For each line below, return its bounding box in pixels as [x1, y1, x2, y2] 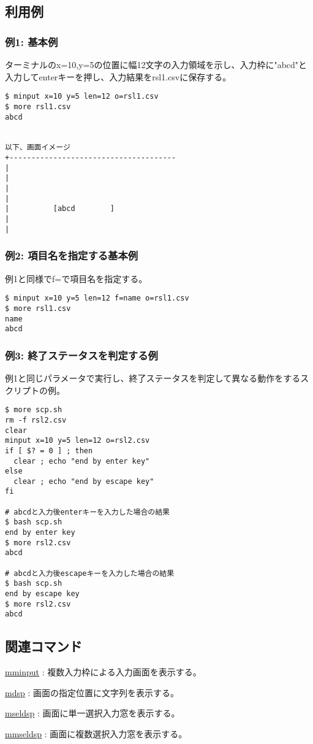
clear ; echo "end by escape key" [13, 477, 154, 486]
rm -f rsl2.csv [5, 415, 67, 424]
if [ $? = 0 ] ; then [5, 446, 93, 455]
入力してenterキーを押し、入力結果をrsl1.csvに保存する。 [5, 70, 232, 83]
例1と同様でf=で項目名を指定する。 [5, 272, 148, 285]
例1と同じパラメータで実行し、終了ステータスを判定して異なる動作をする [5, 372, 301, 385]
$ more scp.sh [5, 405, 62, 415]
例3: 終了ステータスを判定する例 [5, 347, 158, 362]
